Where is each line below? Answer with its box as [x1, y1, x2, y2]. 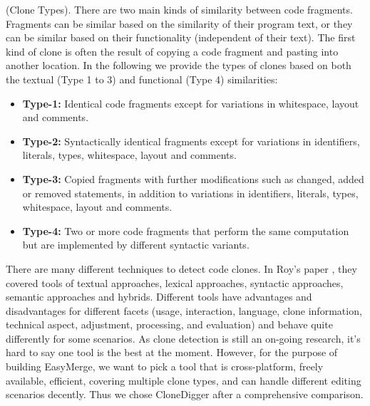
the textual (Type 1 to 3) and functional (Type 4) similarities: [6, 71, 278, 86]
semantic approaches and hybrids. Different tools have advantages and [6, 289, 312, 304]
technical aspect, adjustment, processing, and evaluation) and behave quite [6, 317, 333, 332]
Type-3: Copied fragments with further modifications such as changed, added [22, 171, 364, 186]
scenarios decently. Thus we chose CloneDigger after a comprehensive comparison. [6, 387, 364, 402]
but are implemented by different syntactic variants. [22, 237, 250, 252]
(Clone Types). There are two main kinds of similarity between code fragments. [6, 2, 353, 16]
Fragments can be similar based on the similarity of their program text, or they [6, 16, 353, 31]
